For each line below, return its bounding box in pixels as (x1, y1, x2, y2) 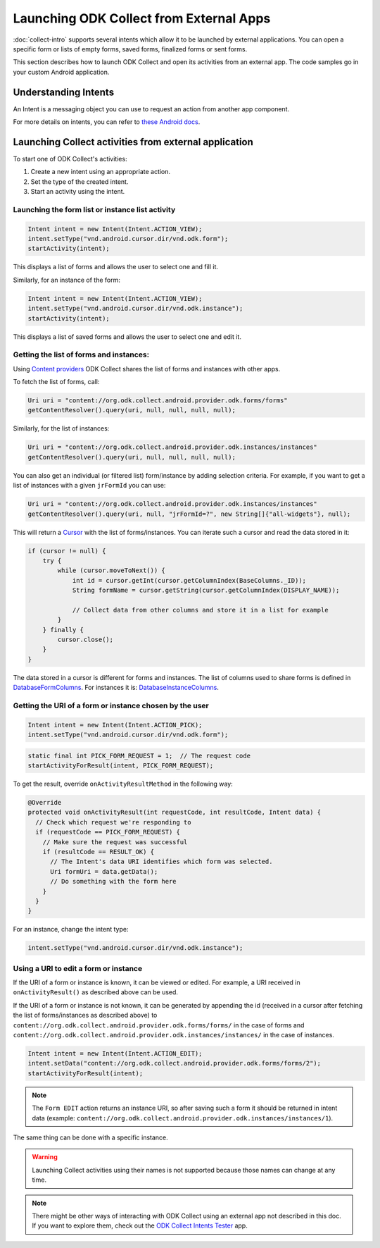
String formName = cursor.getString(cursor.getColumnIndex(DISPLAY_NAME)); (72, 586, 340, 595)
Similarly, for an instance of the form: (13, 276, 121, 284)
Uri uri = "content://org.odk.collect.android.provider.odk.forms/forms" (27, 397, 288, 404)
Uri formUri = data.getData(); (50, 867, 158, 875)
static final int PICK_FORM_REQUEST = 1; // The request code (27, 751, 251, 760)
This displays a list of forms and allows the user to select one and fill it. (13, 263, 218, 271)
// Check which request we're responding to (35, 818, 191, 826)
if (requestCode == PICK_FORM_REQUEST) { (35, 828, 181, 836)
